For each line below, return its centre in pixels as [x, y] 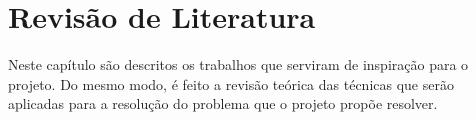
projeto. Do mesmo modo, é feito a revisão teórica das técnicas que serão [231, 83]
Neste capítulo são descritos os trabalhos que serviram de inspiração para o [238, 64]
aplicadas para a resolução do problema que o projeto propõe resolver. [223, 103]
